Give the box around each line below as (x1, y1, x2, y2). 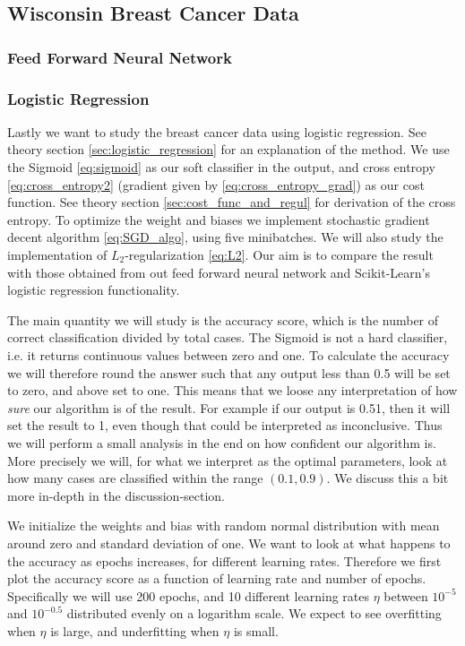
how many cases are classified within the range (7, 469, 263, 487)
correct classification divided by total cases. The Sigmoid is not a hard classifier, (7, 328, 448, 347)
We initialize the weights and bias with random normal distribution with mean (7, 516, 440, 535)
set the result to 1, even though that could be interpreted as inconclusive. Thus (7, 416, 443, 435)
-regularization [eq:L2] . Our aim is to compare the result (125, 245, 434, 263)
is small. (233, 621, 279, 640)
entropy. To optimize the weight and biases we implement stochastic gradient (7, 210, 430, 228)
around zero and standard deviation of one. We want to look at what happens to (7, 533, 451, 552)
